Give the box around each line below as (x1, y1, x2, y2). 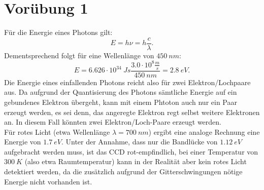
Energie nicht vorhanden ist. (4, 176, 92, 186)
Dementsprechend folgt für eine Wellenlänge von (4, 50, 154, 60)
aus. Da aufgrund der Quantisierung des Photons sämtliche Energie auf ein (4, 87, 237, 97)
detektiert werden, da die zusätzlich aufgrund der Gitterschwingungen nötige (4, 166, 243, 177)
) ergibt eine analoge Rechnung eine (148, 126, 260, 137)
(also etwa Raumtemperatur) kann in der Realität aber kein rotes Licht (24, 156, 247, 167)
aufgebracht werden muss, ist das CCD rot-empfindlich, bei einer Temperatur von (4, 146, 258, 157)
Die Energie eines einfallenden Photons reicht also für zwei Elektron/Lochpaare (4, 77, 251, 87)
